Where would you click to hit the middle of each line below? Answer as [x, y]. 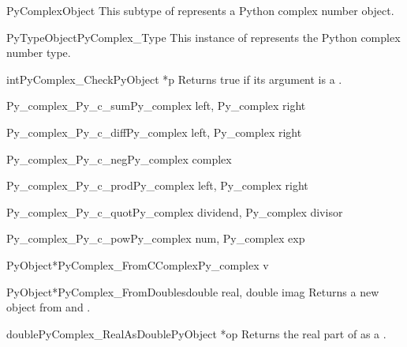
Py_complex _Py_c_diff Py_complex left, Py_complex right [154, 132]
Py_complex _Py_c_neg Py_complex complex [119, 158]
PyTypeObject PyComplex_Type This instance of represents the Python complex [203, 37]
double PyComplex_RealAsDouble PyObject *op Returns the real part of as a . [196, 333]
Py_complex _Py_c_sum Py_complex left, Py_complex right [156, 106]
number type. [39, 53]
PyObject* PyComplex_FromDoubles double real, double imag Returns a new [193, 291]
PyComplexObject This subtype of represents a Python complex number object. [200, 10]
